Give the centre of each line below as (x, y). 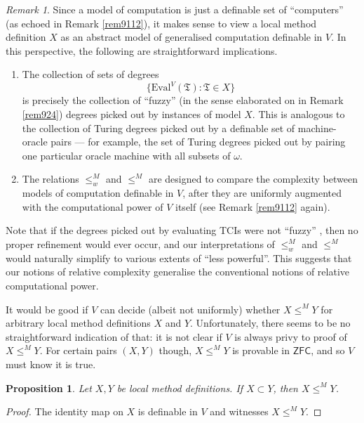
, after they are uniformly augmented (262, 193)
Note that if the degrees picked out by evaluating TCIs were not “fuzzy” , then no (182, 230)
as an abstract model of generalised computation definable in (191, 37)
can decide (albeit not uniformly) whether (190, 309)
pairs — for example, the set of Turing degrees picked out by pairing (198, 142)
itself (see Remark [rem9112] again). (253, 206)
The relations (50, 179)
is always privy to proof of (291, 336)
